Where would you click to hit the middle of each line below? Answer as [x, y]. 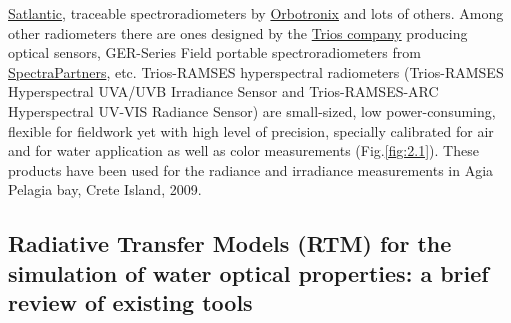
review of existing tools [130, 302]
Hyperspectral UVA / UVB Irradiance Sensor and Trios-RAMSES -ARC [223, 91]
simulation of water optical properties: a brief [248, 272]
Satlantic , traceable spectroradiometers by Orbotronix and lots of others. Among [256, 13]
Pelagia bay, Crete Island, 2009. [105, 189]
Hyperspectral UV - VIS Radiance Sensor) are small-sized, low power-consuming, [252, 110]
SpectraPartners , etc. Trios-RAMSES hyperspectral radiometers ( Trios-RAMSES [256, 71]
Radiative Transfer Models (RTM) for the [230, 243]
